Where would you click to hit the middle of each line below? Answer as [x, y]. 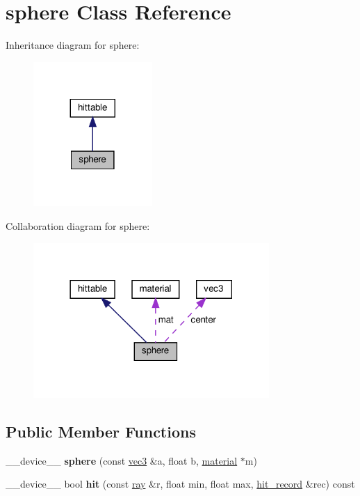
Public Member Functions [101, 431]
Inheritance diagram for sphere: [73, 45]
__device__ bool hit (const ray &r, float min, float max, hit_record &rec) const [180, 484]
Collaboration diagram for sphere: [78, 226]
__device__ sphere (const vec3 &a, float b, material [122, 460]
